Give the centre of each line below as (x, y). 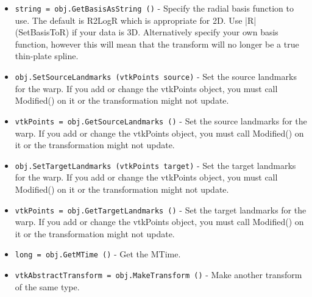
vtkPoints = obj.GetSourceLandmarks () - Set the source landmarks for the (161, 120)
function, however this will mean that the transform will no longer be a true (157, 44)
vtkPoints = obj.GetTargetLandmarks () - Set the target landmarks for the (161, 209)
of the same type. (47, 286)
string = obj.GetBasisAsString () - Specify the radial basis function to (154, 8)
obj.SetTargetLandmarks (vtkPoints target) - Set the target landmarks (155, 165)
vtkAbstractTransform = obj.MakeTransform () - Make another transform (158, 275)
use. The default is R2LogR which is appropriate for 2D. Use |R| (136, 20)
